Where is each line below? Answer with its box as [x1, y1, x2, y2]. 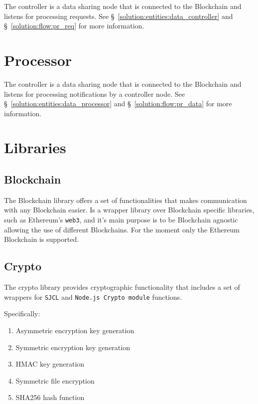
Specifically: [4, 308, 40, 319]
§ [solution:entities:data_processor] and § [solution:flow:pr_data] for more [4, 98, 232, 109]
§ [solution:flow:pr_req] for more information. [4, 20, 144, 31]
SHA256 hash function [15, 392, 85, 403]
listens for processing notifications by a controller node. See [4, 88, 185, 99]
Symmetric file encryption [15, 375, 95, 386]
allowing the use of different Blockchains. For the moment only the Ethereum [4, 224, 240, 234]
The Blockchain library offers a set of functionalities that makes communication [4, 195, 247, 205]
